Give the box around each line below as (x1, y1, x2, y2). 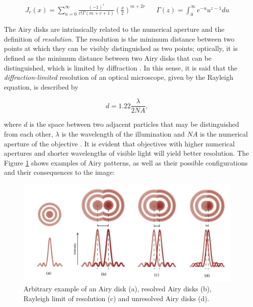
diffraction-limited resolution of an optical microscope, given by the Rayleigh (4, 72, 233, 82)
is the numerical (200, 129, 248, 139)
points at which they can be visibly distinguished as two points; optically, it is (4, 43, 238, 53)
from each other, (4, 129, 53, 139)
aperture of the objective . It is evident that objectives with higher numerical (4, 138, 235, 148)
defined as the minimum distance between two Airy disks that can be (4, 53, 212, 63)
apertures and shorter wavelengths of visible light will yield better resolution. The (4, 148, 249, 158)
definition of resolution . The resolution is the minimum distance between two (4, 33, 234, 44)
